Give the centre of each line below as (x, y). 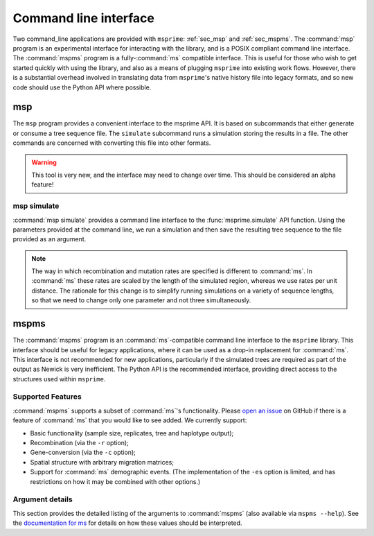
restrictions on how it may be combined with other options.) (115, 481)
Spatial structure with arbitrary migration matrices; (102, 462)
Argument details (43, 499)
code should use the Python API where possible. (82, 87)
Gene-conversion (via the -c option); (83, 452)
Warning (44, 162)
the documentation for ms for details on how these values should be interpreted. (127, 523)
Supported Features (47, 397)
